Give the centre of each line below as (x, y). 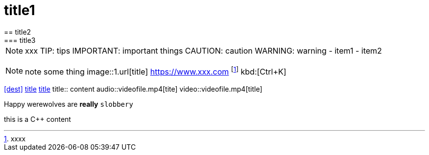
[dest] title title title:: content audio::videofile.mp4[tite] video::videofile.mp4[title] (133, 89)
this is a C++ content (37, 119)
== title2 (18, 32)
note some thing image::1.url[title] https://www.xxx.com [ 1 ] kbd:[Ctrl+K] (156, 71)
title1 (20, 10)
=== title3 (20, 40)
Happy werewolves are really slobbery (69, 104)
